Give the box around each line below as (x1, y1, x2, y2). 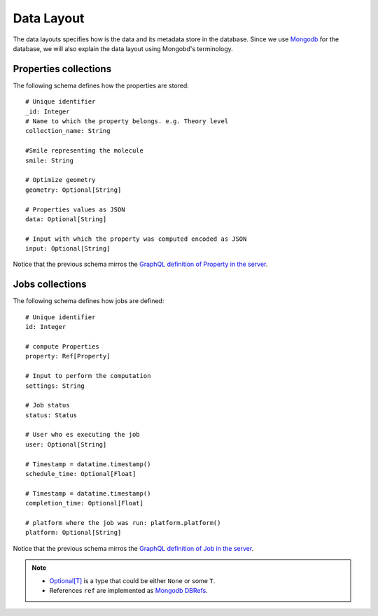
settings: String (25, 381, 85, 390)
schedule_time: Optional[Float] (25, 470, 136, 478)
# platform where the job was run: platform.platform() (25, 519, 221, 526)
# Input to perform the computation (25, 372, 151, 380)
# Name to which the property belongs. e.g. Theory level (25, 118, 229, 125)
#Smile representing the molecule (25, 147, 143, 155)
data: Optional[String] (25, 215, 107, 223)
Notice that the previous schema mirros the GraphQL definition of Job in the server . (13, 544, 254, 552)
